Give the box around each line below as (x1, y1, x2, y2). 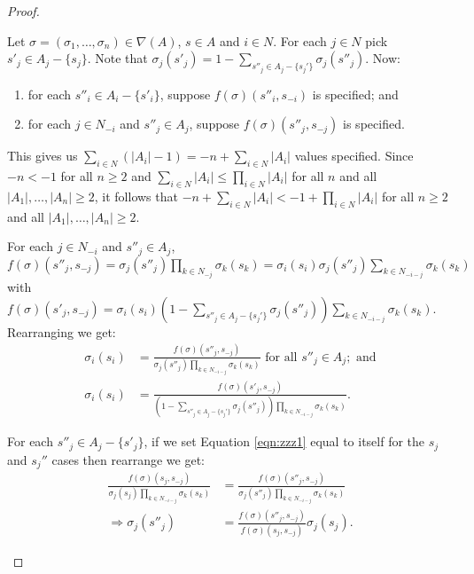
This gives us (7, 146, 78, 165)
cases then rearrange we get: (51, 450, 205, 468)
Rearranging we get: (7, 322, 116, 341)
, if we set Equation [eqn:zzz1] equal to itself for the (144, 432, 425, 451)
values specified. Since (294, 146, 414, 165)
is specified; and (312, 84, 399, 103)
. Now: (365, 49, 400, 67)
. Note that (87, 49, 148, 67)
